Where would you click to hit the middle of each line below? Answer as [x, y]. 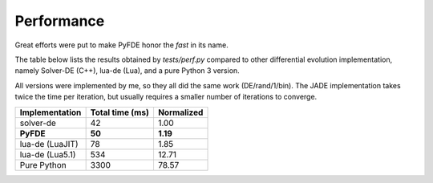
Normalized [180, 112]
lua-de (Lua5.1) [48, 154]
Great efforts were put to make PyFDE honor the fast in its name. [121, 45]
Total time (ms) [120, 112]
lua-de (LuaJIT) [49, 144]
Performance [60, 21]
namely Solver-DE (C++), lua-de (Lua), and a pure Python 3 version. [127, 71]
